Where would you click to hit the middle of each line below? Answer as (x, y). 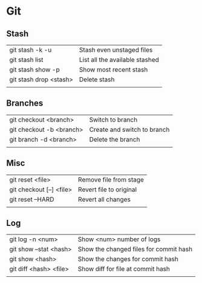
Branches (25, 104)
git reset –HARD (32, 199)
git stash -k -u (31, 50)
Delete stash (97, 79)
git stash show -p (34, 70)
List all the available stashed (119, 60)
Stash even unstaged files (116, 50)
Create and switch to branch (129, 129)
